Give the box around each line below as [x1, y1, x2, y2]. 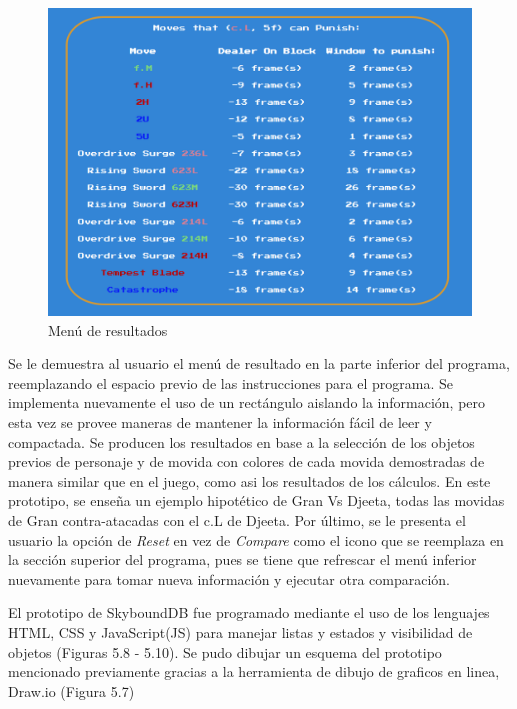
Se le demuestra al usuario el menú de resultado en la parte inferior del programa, [8, 353, 510, 374]
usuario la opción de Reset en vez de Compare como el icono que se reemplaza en [8, 529, 504, 550]
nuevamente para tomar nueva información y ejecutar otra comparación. [8, 568, 451, 589]
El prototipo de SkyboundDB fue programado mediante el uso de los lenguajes [8, 602, 490, 623]
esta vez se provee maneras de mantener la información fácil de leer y [8, 412, 432, 433]
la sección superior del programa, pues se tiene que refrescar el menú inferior [8, 549, 477, 570]
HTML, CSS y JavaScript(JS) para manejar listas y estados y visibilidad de [8, 621, 473, 642]
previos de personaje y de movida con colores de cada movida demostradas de [8, 451, 485, 472]
